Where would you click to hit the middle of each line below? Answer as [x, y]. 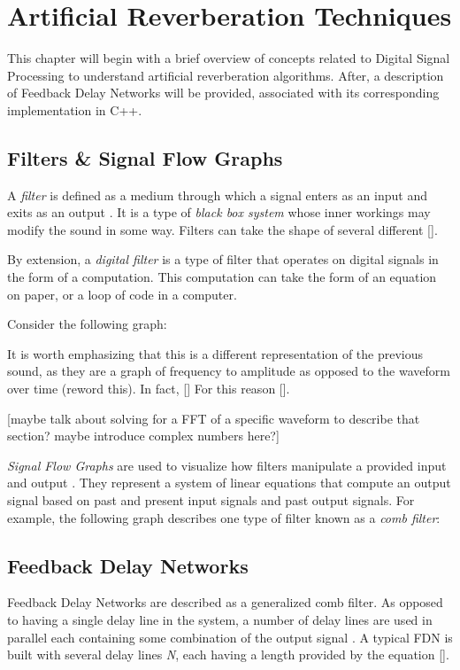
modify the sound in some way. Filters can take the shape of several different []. [222, 229]
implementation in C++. [75, 109]
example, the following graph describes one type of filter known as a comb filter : [224, 517]
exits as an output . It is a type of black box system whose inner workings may [219, 212]
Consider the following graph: [87, 324]
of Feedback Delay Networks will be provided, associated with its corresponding [223, 93]
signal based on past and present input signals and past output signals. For [211, 500]
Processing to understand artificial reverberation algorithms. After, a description [226, 75]
